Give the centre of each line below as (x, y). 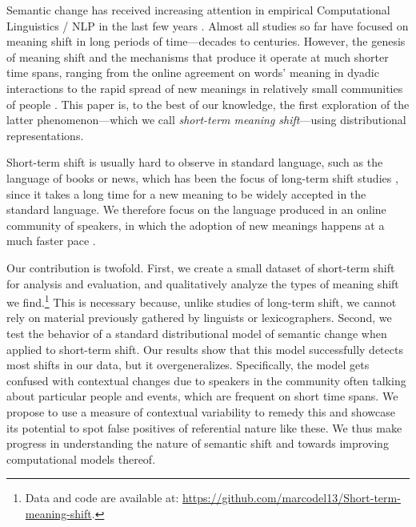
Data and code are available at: (102, 498)
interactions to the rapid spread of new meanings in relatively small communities (205, 88)
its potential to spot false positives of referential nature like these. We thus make (204, 427)
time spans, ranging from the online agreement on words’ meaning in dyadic (193, 72)
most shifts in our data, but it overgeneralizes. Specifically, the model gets (188, 365)
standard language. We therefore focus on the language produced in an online (196, 209)
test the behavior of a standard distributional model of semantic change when (197, 333)
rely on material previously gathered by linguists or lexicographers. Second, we (199, 318)
